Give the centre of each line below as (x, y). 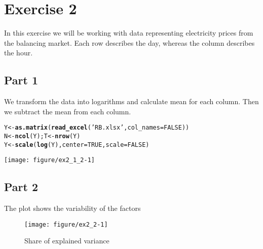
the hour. (18, 53)
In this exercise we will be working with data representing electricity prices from (129, 33)
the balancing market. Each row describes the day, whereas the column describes (129, 42)
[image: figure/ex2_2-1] (66, 224)
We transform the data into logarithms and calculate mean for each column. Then (131, 101)
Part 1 (21, 80)
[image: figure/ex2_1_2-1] (49, 160)
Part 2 (21, 187)
